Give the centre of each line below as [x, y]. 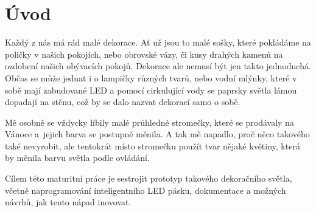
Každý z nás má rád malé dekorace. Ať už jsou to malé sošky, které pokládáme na [158, 42]
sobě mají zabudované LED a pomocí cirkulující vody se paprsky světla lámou [151, 90]
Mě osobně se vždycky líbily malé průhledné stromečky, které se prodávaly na [149, 122]
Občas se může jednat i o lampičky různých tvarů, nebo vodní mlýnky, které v [151, 77]
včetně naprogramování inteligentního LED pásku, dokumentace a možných [146, 190]
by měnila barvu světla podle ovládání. [77, 158]
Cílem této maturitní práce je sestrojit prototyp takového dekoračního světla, [149, 178]
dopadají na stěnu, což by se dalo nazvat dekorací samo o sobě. [123, 102]
